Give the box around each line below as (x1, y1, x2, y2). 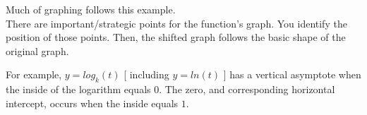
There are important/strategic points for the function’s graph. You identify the (6, 16, 347, 30)
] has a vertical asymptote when (223, 67, 361, 82)
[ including (124, 67, 169, 82)
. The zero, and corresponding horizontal (159, 82, 335, 97)
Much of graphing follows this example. (6, 2, 176, 16)
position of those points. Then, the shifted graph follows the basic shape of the (6, 30, 346, 44)
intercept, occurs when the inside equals (6, 95, 179, 110)
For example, (6, 67, 62, 82)
